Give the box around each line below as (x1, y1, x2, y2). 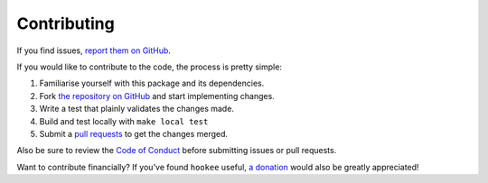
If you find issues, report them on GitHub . (16, 45, 172, 56)
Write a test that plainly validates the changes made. (39, 104, 235, 114)
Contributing (16, 14, 115, 33)
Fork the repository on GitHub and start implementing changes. (39, 90, 275, 101)
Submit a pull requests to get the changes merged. (39, 128, 229, 139)
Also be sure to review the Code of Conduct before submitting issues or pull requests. (16, 145, 337, 156)
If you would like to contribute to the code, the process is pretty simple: (16, 61, 282, 72)
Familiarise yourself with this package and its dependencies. (39, 78, 265, 89)
